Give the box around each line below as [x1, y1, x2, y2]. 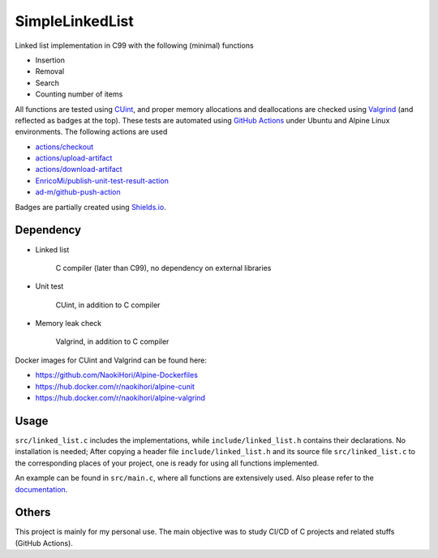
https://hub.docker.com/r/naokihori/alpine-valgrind [35, 393, 206, 403]
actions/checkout [35, 142, 93, 152]
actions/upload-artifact [35, 153, 113, 163]
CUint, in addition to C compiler [55, 300, 161, 310]
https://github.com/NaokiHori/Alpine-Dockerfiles [35, 370, 199, 380]
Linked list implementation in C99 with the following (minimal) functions [15, 41, 255, 50]
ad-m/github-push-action [35, 187, 121, 197]
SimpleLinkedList [15, 12, 134, 30]
